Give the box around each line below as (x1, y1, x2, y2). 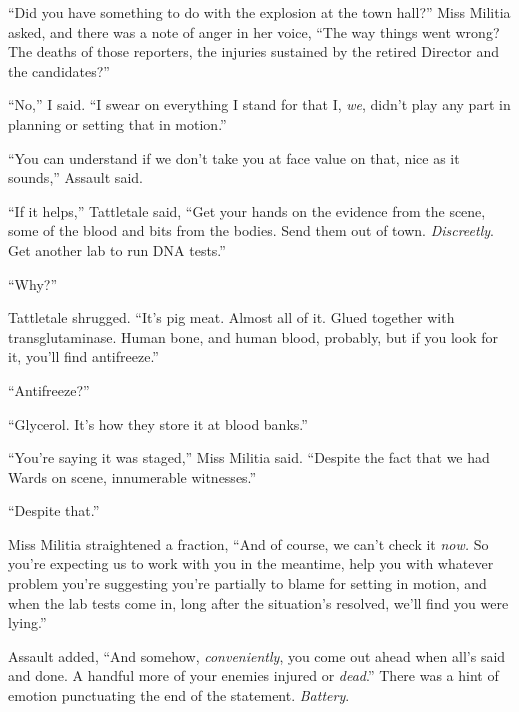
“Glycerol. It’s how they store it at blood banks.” (8, 413, 308, 434)
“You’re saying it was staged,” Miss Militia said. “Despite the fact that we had (8, 447, 490, 468)
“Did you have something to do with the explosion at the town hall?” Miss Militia (8, 2, 511, 22)
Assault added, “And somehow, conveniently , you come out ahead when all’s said (8, 645, 506, 666)
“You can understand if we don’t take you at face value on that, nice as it (8, 147, 460, 168)
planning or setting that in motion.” (8, 113, 227, 134)
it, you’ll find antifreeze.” (8, 346, 159, 367)
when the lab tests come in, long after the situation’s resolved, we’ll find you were (8, 592, 509, 613)
